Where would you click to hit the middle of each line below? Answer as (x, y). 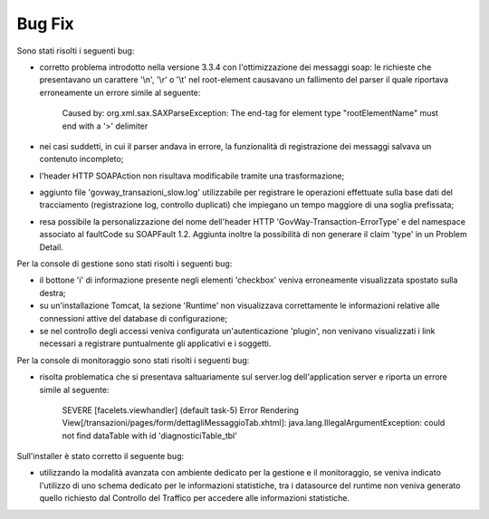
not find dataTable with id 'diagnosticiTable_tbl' (149, 436)
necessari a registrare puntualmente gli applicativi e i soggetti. (155, 343)
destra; (53, 293)
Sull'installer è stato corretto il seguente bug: (101, 457)
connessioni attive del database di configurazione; (134, 318)
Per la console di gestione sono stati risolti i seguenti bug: (125, 264)
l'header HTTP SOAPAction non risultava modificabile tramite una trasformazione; (192, 176)
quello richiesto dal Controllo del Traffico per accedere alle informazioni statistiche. (195, 498)
